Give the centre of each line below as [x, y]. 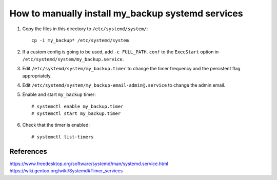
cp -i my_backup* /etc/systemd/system [80, 40]
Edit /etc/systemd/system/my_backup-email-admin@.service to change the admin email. [124, 85]
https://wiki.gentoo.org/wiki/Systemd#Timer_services [66, 171]
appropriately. [37, 76]
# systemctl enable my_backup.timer [77, 106]
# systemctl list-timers [63, 137]
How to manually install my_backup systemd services [126, 13]
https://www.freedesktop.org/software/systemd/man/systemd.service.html [89, 164]
